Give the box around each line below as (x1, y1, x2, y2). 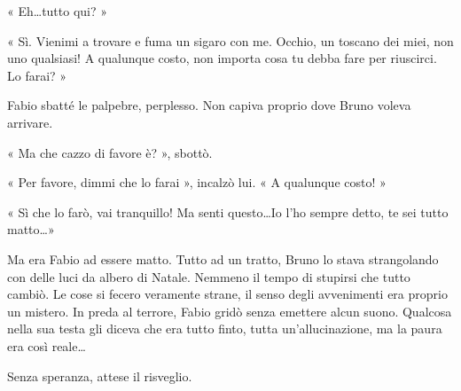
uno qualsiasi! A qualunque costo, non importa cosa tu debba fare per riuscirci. (7, 49, 437, 67)
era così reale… (7, 336, 86, 355)
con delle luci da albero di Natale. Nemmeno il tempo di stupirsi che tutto (7, 267, 410, 285)
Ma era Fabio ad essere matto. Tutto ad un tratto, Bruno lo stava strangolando (7, 249, 439, 268)
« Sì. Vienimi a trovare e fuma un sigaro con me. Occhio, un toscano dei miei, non (7, 31, 454, 50)
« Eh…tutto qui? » (7, 2, 108, 20)
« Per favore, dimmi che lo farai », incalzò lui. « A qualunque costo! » (7, 173, 387, 192)
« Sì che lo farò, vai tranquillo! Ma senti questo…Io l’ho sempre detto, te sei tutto (7, 202, 449, 221)
